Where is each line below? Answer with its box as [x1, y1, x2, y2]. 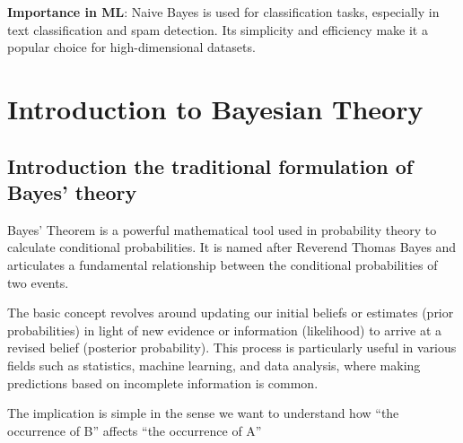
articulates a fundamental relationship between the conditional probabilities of [7, 255, 438, 274]
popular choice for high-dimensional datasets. [7, 38, 256, 56]
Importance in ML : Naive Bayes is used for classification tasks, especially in [7, 3, 440, 21]
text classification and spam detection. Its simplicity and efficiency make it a [7, 20, 428, 39]
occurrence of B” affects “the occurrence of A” [7, 421, 262, 439]
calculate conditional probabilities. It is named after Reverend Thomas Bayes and [7, 238, 457, 256]
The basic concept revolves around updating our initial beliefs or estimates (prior [7, 303, 454, 322]
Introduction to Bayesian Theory [7, 90, 424, 126]
